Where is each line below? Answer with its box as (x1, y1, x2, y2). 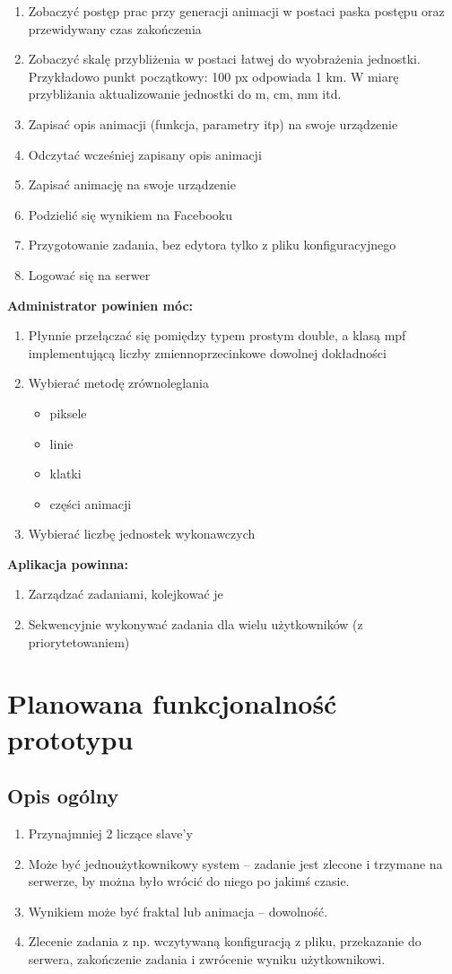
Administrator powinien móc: (7, 295, 194, 314)
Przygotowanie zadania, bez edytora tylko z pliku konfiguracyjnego (28, 235, 396, 254)
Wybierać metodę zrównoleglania (28, 373, 209, 392)
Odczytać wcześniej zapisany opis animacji (28, 145, 262, 163)
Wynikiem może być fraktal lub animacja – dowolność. (28, 901, 328, 920)
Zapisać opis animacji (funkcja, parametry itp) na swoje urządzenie (28, 114, 398, 133)
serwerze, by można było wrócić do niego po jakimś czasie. (28, 872, 350, 891)
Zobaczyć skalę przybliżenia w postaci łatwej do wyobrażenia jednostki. (28, 49, 421, 68)
